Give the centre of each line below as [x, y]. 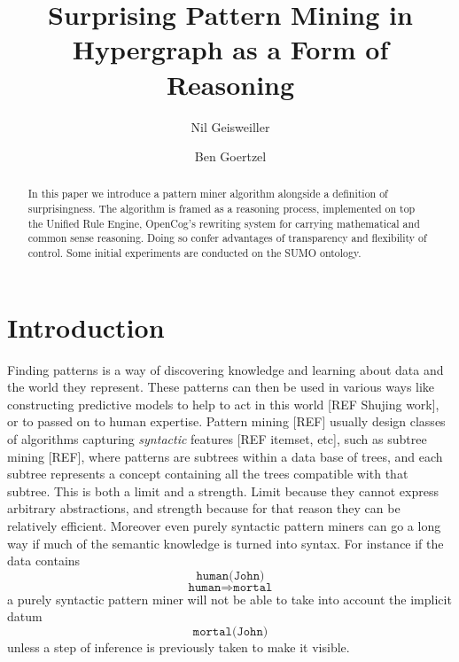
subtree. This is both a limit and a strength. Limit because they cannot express [223, 491]
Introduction [86, 327]
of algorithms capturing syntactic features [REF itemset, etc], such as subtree [217, 439]
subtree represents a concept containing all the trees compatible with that [208, 474]
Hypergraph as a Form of [230, 49]
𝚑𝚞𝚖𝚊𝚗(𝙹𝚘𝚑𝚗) [230, 576]
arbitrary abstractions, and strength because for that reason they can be [204, 508]
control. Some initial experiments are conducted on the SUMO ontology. [194, 253]
